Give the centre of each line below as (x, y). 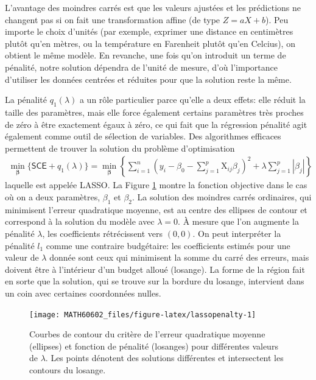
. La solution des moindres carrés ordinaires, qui (222, 196)
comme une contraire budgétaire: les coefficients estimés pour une (168, 245)
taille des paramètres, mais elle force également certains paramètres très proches (154, 112)
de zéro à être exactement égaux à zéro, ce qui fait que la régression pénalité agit (156, 124)
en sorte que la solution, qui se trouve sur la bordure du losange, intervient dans (155, 281)
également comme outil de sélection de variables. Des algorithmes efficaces (143, 136)
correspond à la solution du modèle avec (80, 221)
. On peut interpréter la (237, 233)
